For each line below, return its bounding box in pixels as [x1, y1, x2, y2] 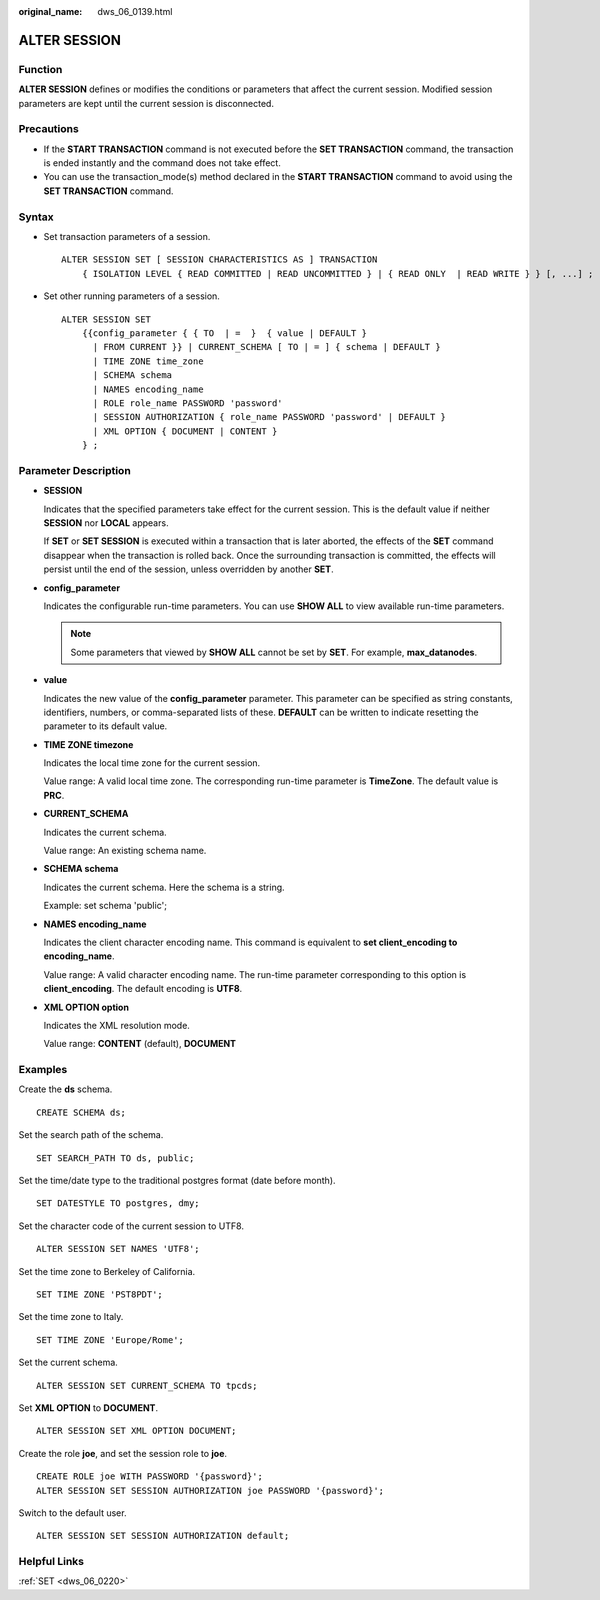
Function [18, 62, 63, 76]
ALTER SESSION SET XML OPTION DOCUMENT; [36, 1425, 237, 1437]
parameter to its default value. [43, 720, 168, 732]
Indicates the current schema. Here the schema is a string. [43, 881, 285, 893]
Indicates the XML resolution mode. [43, 1019, 190, 1031]
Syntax [18, 210, 54, 224]
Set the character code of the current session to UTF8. [18, 1220, 245, 1232]
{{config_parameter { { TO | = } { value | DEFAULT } [81, 327, 367, 339]
